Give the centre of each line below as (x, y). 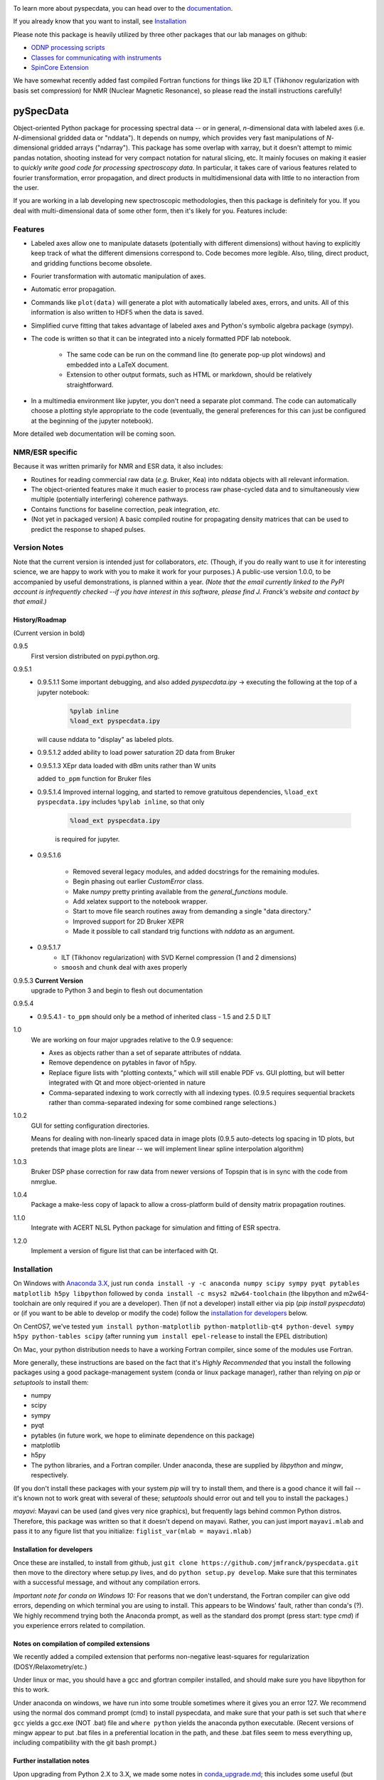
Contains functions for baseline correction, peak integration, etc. (126, 509)
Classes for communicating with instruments (96, 58)
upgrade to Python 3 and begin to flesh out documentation (117, 990)
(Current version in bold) (49, 633)
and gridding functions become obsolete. (91, 263)
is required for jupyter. (87, 839)
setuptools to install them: (51, 1382)
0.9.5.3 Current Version (48, 980)
